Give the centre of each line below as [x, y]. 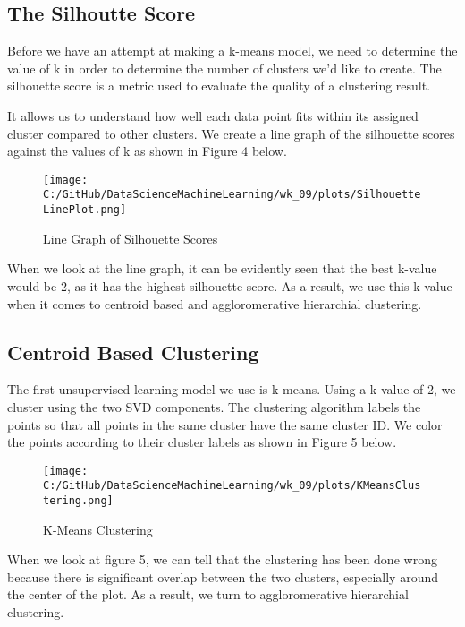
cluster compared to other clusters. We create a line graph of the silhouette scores [231, 133]
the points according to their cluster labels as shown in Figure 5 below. [202, 442]
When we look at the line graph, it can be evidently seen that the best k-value [222, 268]
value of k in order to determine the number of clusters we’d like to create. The [224, 68]
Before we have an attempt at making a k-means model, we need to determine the [232, 51]
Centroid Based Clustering [133, 352]
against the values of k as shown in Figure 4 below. [147, 151]
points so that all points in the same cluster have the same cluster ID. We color [225, 424]
